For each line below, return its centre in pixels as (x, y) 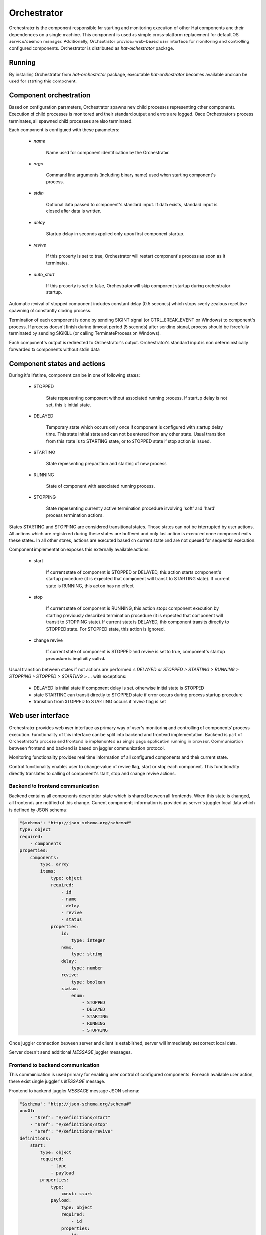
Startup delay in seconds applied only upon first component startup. (115, 234)
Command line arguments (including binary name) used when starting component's (131, 175)
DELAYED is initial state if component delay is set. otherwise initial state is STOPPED (119, 688)
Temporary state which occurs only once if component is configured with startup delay (134, 427)
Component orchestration (50, 95)
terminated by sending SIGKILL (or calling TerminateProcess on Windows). (85, 333)
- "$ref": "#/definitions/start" (70, 1117)
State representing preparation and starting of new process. (107, 463)
